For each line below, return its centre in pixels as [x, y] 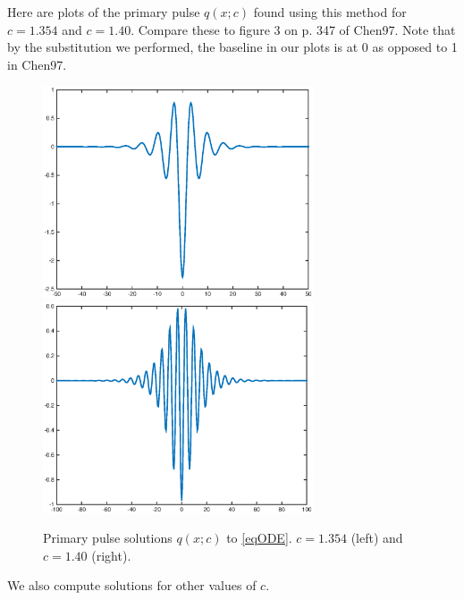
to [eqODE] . [259, 538]
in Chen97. [37, 64]
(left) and [377, 538]
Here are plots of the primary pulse [104, 12]
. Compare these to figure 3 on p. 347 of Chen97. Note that [293, 29]
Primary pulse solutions [108, 538]
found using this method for [330, 12]
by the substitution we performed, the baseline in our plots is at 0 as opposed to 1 [232, 47]
